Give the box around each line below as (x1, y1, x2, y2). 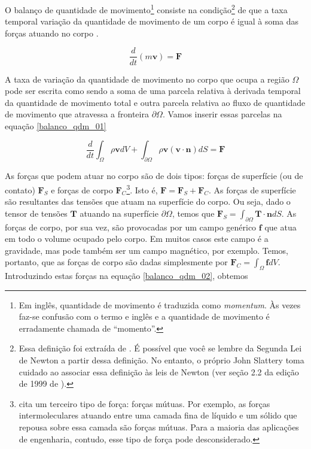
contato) (5, 183, 35, 196)
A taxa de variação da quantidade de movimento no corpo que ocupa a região (5, 72, 289, 85)
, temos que (172, 207, 215, 219)
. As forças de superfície (209, 183, 296, 196)
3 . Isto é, (126, 181, 158, 196)
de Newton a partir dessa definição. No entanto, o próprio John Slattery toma (19, 354, 304, 366)
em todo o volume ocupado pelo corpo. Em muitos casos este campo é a (5, 232, 269, 245)
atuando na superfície (80, 207, 158, 219)
